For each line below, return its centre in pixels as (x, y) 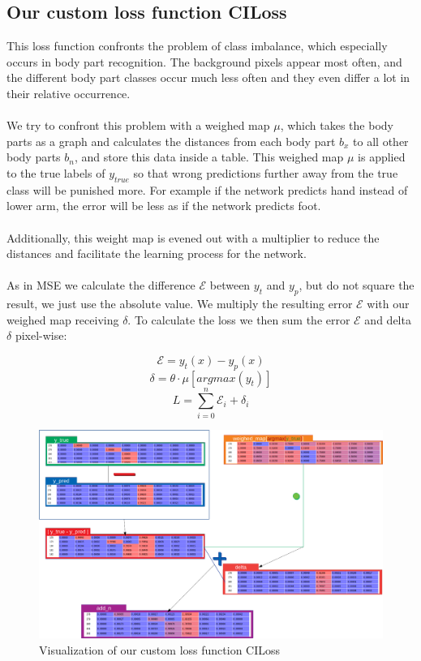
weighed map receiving (63, 319)
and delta (388, 319)
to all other (381, 141)
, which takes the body (337, 125)
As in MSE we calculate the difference (101, 285)
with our (388, 304)
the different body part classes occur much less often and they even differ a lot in (208, 77)
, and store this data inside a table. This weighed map (209, 157)
